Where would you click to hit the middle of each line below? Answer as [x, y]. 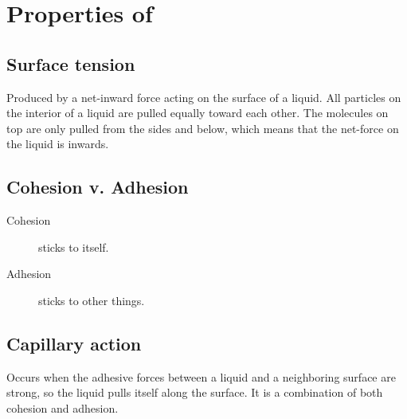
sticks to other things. [92, 300]
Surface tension [71, 63]
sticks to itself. [74, 247]
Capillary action [74, 343]
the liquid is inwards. [58, 144]
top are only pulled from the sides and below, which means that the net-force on [203, 128]
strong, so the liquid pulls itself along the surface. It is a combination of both [195, 392]
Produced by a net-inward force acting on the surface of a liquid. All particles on [204, 97]
